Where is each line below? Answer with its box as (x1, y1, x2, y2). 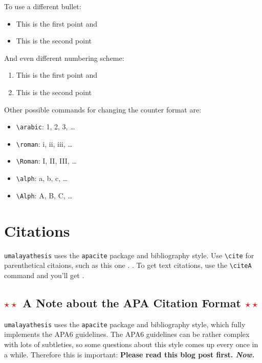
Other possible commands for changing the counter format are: (4, 104, 202, 115)
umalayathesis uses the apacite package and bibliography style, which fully (4, 319, 246, 329)
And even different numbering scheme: (4, 52, 124, 63)
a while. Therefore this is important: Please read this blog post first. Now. (4, 349, 255, 359)
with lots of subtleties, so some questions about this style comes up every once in (4, 338, 258, 349)
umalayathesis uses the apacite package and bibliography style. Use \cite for (4, 249, 254, 260)
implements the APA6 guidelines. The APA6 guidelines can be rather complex (4, 329, 250, 339)
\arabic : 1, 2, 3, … (16, 121, 75, 132)
